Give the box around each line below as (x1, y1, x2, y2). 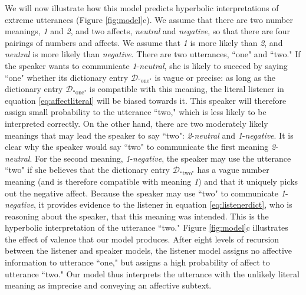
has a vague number (197, 163, 269, 176)
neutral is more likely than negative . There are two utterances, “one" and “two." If (5, 48, 301, 60)
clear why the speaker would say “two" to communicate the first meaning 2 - (5, 140, 278, 153)
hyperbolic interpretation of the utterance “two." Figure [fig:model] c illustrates (5, 221, 288, 234)
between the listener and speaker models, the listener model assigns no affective (5, 244, 292, 257)
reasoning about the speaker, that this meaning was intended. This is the (5, 209, 269, 222)
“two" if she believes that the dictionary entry (5, 163, 170, 176)
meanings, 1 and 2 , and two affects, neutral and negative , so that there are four (5, 25, 291, 37)
